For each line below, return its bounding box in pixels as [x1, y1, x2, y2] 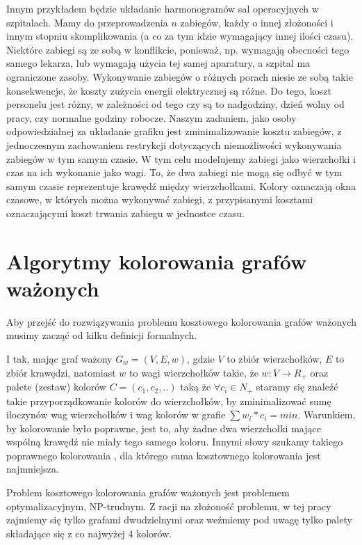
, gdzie [187, 352, 215, 365]
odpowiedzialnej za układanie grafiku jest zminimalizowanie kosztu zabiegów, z [6, 124, 342, 139]
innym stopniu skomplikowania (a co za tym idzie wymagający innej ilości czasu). [6, 29, 354, 43]
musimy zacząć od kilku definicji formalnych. [6, 328, 197, 342]
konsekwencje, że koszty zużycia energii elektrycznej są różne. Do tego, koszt [6, 83, 331, 97]
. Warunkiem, [297, 407, 356, 422]
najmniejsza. [6, 461, 59, 476]
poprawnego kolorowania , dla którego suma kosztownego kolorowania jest [6, 448, 321, 462]
